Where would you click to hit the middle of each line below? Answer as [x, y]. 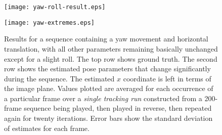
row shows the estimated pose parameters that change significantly [107, 69]
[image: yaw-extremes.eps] [49, 22]
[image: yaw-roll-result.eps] [55, 7]
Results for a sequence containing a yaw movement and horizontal [106, 39]
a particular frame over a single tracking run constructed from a [103, 98]
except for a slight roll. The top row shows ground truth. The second [111, 58]
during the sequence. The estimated [59, 78]
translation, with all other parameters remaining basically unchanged [111, 48]
